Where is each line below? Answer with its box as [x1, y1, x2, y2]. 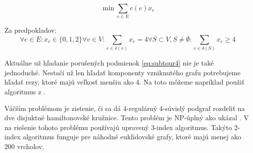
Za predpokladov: [4, 25, 57, 35]
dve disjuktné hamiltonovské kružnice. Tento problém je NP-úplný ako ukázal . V [4, 112, 249, 123]
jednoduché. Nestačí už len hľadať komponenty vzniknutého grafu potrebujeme [4, 67, 241, 77]
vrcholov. [17, 141, 44, 151]
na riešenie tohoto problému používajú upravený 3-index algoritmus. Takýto [4, 122, 232, 132]
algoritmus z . [4, 87, 46, 97]
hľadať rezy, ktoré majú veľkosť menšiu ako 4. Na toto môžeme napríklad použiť [4, 77, 245, 87]
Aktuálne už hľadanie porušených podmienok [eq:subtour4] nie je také [4, 58, 214, 68]
